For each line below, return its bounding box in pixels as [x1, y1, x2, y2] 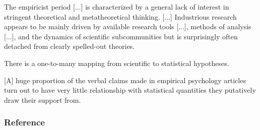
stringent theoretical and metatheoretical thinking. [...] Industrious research [4, 11, 237, 22]
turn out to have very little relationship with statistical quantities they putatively [4, 85, 256, 95]
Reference [4, 116, 45, 128]
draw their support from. [4, 94, 81, 105]
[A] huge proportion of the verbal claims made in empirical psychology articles [4, 75, 246, 85]
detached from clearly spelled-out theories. [4, 41, 135, 51]
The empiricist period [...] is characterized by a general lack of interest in [4, 2, 229, 12]
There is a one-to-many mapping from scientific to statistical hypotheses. [4, 57, 229, 68]
